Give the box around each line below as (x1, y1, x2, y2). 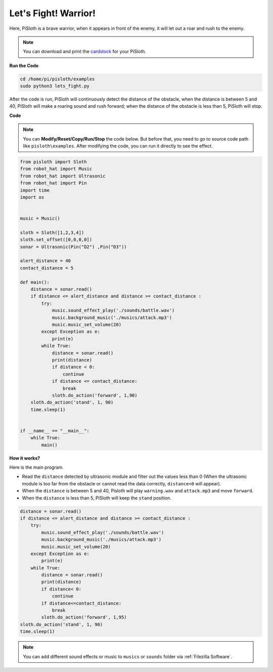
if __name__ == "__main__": (20, 428, 89, 433)
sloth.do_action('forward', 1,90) (52, 392, 138, 398)
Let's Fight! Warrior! (9, 8, 96, 19)
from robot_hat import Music (20, 166, 93, 172)
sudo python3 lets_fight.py (20, 83, 89, 89)
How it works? (9, 455, 40, 461)
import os (20, 194, 44, 200)
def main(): (20, 279, 50, 285)
